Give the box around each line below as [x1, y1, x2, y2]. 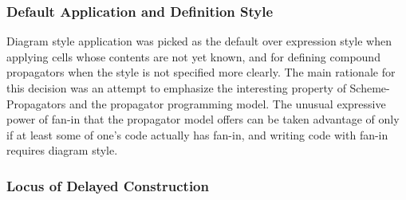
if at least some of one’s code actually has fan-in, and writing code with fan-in [6, 126, 388, 143]
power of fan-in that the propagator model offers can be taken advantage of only [6, 111, 400, 127]
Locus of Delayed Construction [6, 175, 209, 195]
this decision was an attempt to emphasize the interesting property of [6, 80, 346, 96]
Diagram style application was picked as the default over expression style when [6, 33, 392, 49]
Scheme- [349, 80, 390, 96]
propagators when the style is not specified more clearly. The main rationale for [6, 64, 396, 80]
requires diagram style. [6, 142, 118, 159]
